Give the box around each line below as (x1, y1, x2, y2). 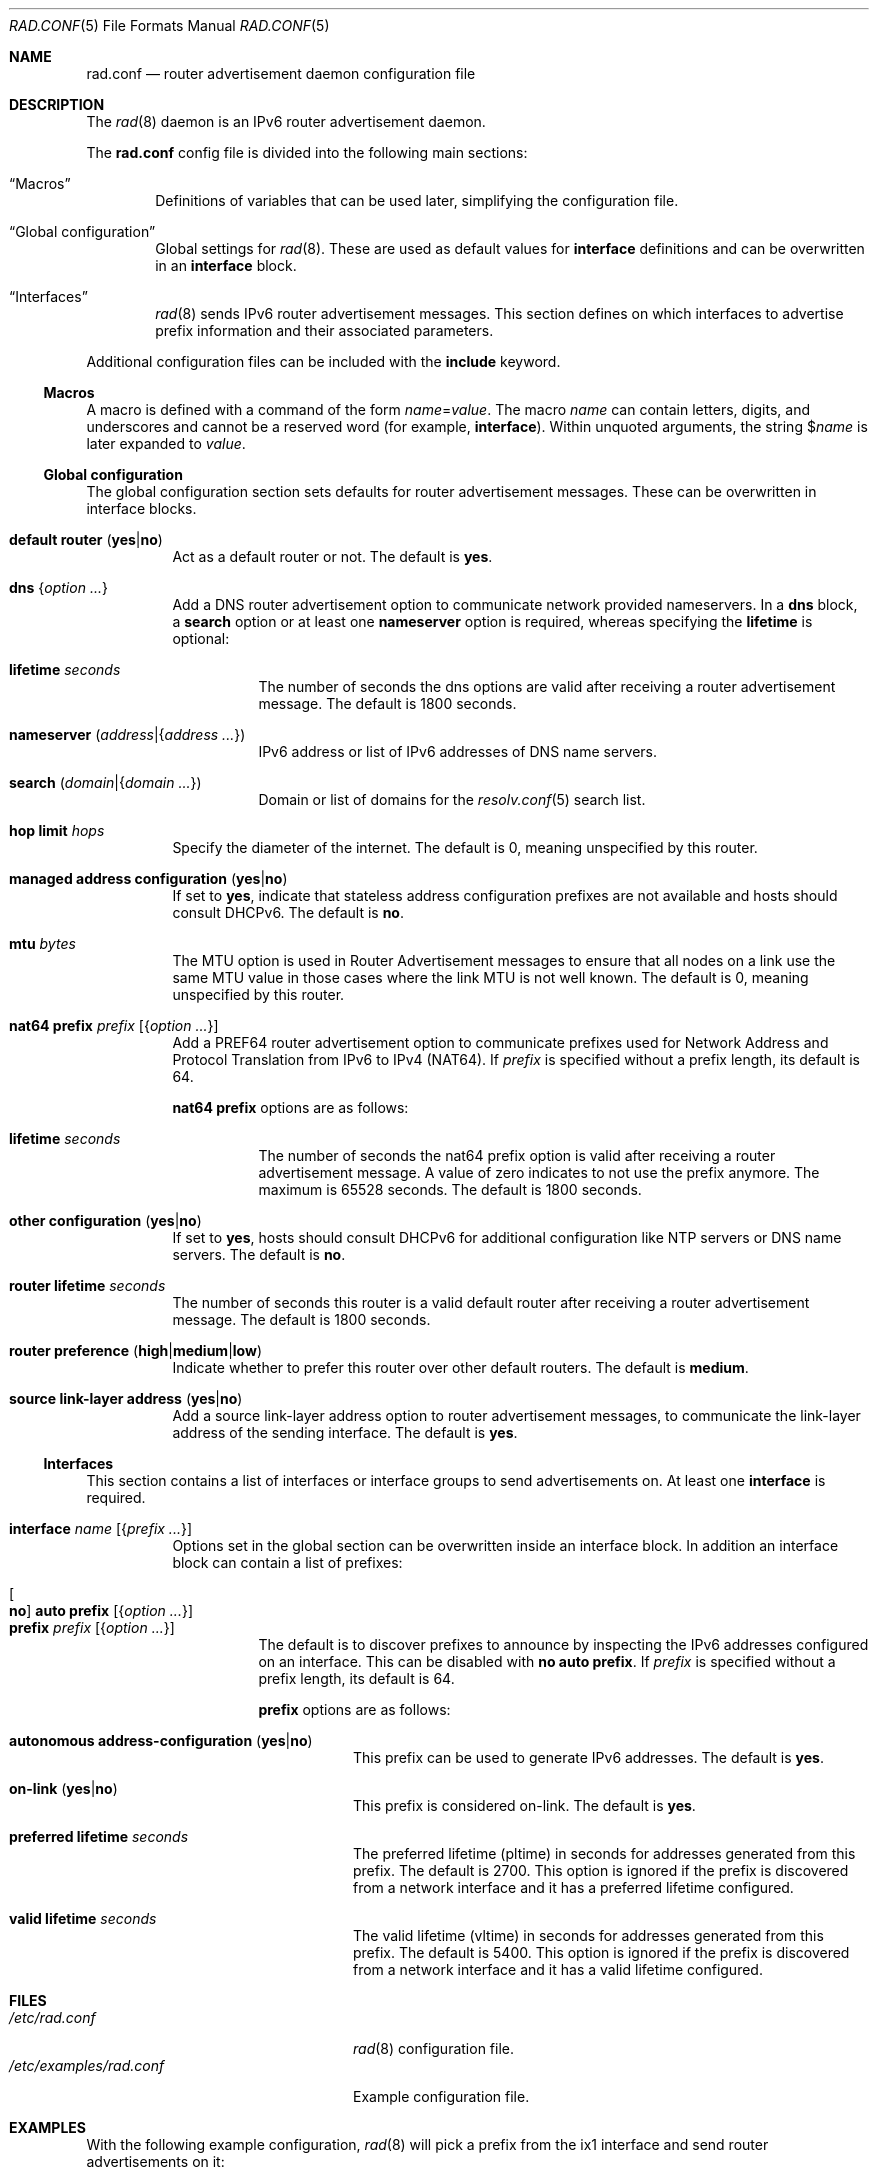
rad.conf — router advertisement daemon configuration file (86, 65, 476, 82)
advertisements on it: (86, 2153, 225, 2170)
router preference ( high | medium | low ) (9, 1342, 263, 1359)
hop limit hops (9, 822, 105, 839)
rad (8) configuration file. (353, 2040, 514, 2057)
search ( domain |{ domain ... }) (9, 774, 202, 791)
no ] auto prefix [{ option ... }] (9, 1602, 193, 1619)
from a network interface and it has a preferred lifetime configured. (353, 1879, 794, 1896)
